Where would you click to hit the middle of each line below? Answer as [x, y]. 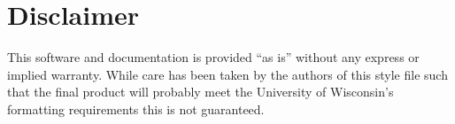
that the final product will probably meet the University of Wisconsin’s [201, 92]
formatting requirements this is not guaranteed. [136, 108]
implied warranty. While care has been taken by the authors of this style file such [227, 74]
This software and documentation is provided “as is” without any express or [213, 57]
